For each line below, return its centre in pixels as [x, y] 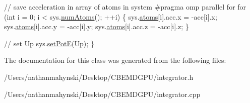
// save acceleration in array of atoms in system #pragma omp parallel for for [125, 7]
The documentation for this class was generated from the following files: [115, 60]
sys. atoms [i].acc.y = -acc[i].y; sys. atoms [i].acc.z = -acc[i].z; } [97, 26]
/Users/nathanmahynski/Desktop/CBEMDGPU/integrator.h [99, 77]
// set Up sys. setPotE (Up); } [49, 43]
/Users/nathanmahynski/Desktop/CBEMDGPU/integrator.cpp [102, 94]
